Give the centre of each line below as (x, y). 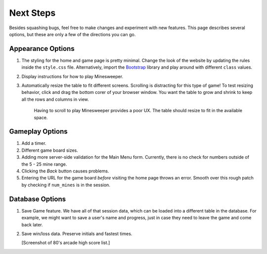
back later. (32, 224)
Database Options (38, 199)
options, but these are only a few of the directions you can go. (72, 34)
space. (41, 117)
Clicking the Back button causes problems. (65, 171)
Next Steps (32, 13)
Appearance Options (42, 49)
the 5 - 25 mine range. (44, 164)
